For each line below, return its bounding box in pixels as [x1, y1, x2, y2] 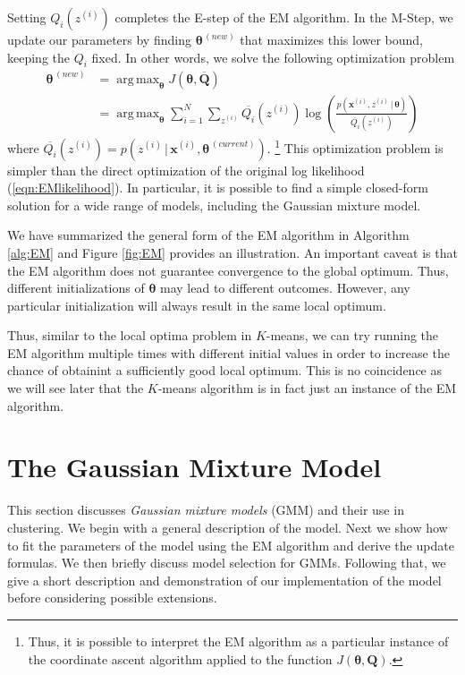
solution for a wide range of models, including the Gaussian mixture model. [7, 195, 421, 214]
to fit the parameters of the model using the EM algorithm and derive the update [7, 535, 454, 554]
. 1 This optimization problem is [266, 135, 444, 157]
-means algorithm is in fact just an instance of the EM [157, 379, 457, 397]
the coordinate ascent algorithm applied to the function [28, 649, 333, 668]
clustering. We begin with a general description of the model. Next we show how [7, 517, 448, 536]
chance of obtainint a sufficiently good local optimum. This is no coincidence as [7, 361, 443, 380]
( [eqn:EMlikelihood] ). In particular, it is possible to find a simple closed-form [7, 178, 428, 197]
